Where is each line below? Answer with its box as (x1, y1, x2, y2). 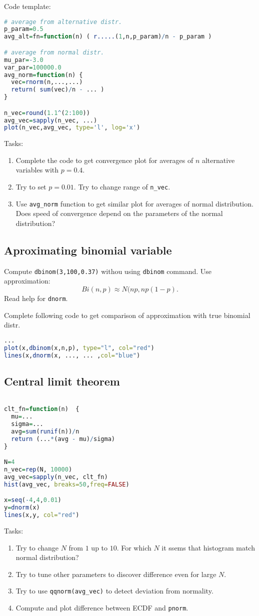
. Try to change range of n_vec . (73, 181, 170, 192)
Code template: (4, 1, 51, 11)
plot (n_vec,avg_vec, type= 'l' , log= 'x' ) (4, 124, 140, 131)
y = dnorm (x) (4, 504, 40, 511)
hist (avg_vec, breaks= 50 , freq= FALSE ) (4, 480, 129, 488)
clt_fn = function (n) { (4, 405, 79, 413)
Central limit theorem (4, 373, 120, 388)
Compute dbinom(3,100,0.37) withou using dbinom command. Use (4, 265, 212, 276)
